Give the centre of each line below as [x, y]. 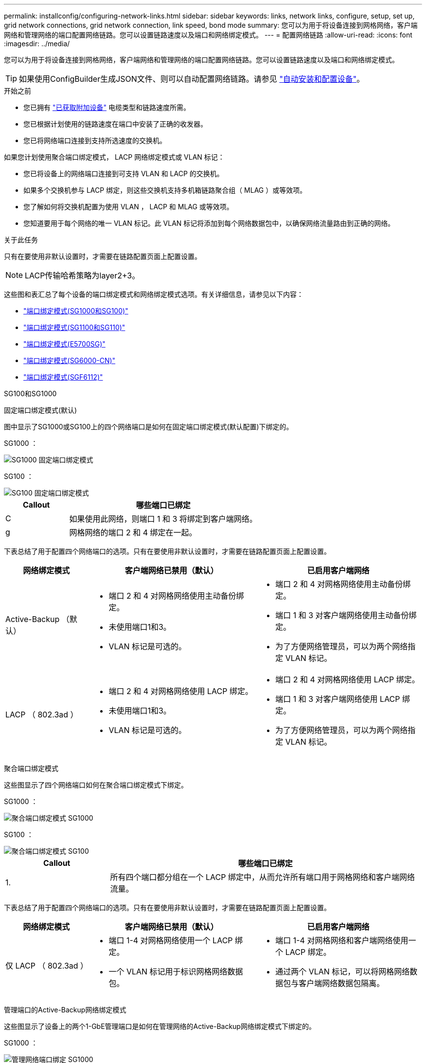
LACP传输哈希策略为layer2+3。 [82, 275]
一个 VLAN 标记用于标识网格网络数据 [176, 971]
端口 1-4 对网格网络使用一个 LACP [171, 940]
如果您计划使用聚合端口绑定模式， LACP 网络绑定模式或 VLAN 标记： [114, 157]
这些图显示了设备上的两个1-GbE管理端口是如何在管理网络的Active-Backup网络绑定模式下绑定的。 [160, 1026]
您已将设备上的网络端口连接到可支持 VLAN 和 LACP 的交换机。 [124, 174]
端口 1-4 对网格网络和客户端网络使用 [342, 940]
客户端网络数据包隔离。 [342, 983]
